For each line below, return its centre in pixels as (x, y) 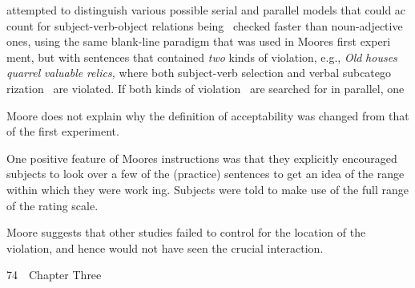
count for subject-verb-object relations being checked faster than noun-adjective (205, 25)
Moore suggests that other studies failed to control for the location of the (186, 232)
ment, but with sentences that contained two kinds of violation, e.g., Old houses (202, 57)
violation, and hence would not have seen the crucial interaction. (165, 247)
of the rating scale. (52, 205)
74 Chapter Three (54, 275)
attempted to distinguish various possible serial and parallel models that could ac (206, 10)
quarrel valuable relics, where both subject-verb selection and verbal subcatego (199, 73)
